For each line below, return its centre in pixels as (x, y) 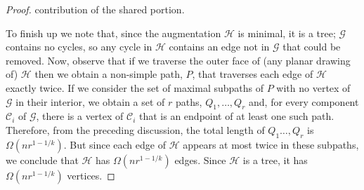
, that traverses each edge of (253, 74)
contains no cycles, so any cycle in (79, 47)
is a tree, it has (275, 160)
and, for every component (304, 101)
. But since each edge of (115, 144)
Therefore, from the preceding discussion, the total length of (135, 129)
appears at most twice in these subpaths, (271, 144)
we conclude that (42, 160)
